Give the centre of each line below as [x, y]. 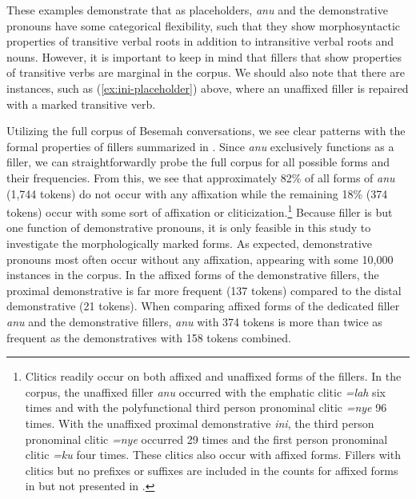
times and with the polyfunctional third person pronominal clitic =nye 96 [206, 407]
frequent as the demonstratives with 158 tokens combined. [149, 337]
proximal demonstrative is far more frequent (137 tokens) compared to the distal [204, 290]
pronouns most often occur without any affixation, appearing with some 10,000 [200, 259]
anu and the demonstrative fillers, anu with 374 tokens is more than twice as [194, 321]
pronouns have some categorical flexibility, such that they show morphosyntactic [204, 25]
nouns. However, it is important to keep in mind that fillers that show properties [204, 56]
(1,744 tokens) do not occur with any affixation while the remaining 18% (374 [197, 193]
